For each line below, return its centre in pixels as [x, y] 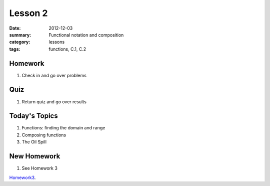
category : [20, 42]
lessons [57, 42]
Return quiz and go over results [54, 102]
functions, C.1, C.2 [67, 49]
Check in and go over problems [54, 75]
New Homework [35, 156]
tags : [15, 49]
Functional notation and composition [86, 35]
